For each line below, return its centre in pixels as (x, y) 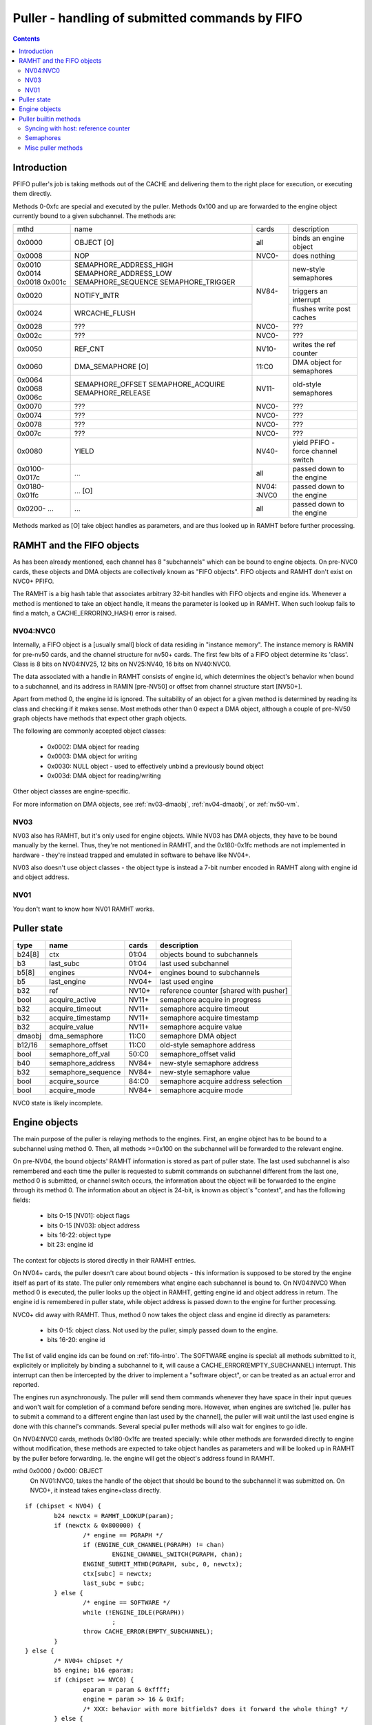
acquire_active (73, 999)
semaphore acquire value (201, 1027)
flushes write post (321, 309)
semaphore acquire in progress (210, 999)
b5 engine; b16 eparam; (94, 1670)
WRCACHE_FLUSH (105, 313)
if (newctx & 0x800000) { (97, 1526)
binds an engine (318, 238)
